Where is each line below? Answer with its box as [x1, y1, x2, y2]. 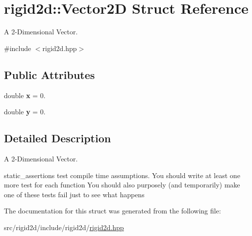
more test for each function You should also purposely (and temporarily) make [4, 180, 240, 190]
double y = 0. [4, 106, 46, 117]
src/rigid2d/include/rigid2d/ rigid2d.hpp [4, 222, 124, 232]
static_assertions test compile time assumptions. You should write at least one [4, 170, 240, 180]
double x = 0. [4, 90, 46, 100]
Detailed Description [4, 131, 111, 146]
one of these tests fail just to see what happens [4, 189, 145, 199]
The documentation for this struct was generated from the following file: [4, 206, 221, 216]
